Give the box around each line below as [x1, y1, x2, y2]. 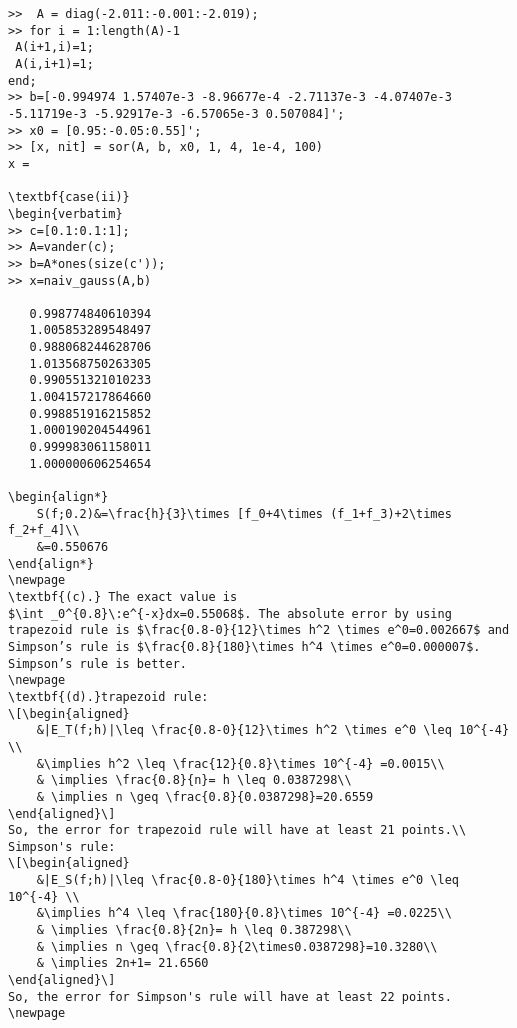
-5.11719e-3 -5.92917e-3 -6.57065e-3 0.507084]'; [8, 106, 345, 121]
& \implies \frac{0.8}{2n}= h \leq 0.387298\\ [36, 923, 352, 938]
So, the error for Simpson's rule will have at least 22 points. [8, 989, 452, 1004]
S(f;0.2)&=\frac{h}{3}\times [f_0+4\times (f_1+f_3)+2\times [36, 506, 452, 521]
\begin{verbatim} [8, 206, 123, 221]
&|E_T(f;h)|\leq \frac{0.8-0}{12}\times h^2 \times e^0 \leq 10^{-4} [36, 723, 510, 738]
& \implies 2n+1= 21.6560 [36, 956, 209, 971]
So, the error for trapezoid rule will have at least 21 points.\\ [8, 823, 467, 838]
